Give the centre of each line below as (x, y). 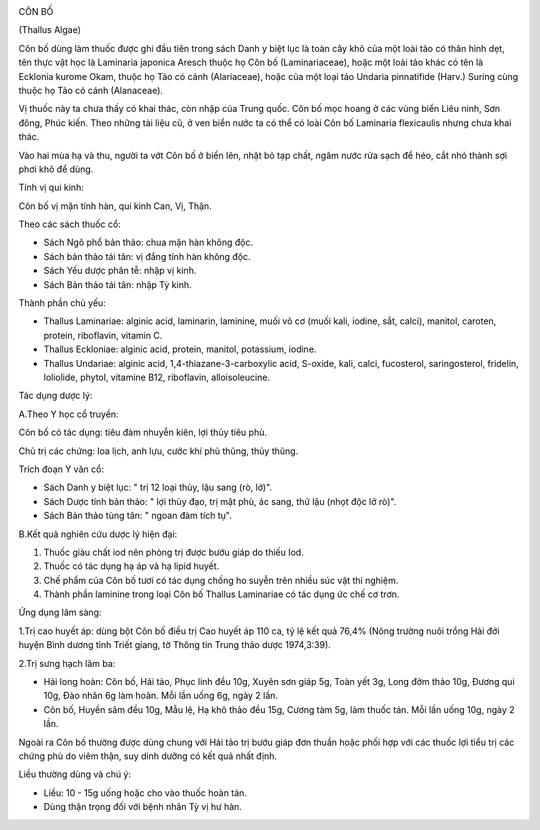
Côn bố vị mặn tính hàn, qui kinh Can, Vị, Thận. (115, 206)
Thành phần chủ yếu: (62, 303)
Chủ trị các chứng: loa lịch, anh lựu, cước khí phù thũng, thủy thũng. (158, 451)
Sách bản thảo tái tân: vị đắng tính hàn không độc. (147, 256)
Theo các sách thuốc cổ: (70, 224)
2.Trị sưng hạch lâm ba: (67, 663)
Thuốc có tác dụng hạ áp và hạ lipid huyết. (131, 566)
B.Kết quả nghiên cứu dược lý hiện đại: (98, 534)
